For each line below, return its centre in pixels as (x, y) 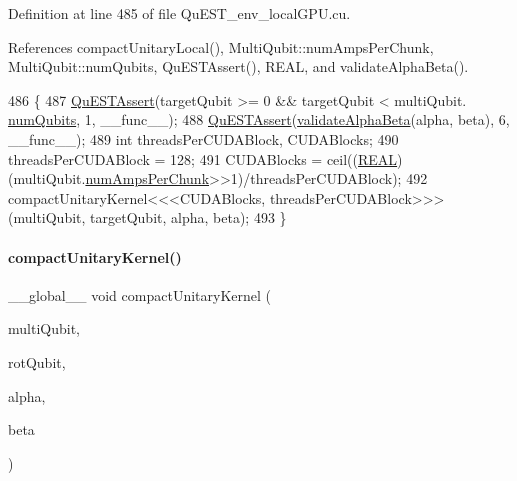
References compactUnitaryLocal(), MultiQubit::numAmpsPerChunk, (221, 46)
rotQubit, (37, 361)
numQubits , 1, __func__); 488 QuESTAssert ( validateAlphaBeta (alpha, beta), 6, (259, 119)
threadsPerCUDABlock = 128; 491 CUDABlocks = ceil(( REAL (203, 158)
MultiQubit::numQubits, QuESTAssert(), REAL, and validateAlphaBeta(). (238, 66)
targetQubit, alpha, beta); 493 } (188, 217)
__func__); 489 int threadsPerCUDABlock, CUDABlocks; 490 (203, 138)
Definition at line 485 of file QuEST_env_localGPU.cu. (179, 13)
